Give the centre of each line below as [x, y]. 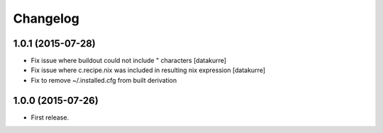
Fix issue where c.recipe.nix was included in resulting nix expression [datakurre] [148, 70]
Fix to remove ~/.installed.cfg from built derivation [104, 80]
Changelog [46, 18]
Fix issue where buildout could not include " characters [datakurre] [129, 61]
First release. [50, 117]
